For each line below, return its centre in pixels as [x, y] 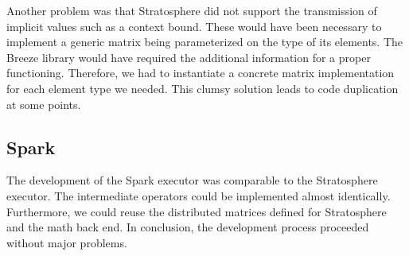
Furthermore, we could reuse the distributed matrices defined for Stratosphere [197, 211]
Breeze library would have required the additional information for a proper [189, 57]
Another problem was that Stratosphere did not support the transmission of [192, 10]
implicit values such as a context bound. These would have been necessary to [194, 26]
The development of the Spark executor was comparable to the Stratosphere [192, 180]
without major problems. [67, 242]
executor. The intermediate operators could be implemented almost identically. [199, 195]
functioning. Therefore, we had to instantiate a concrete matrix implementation [201, 73]
